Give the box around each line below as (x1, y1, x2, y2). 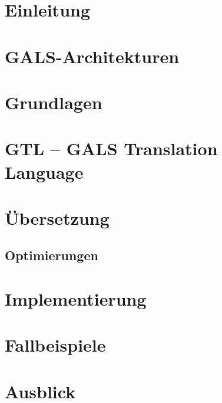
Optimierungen (5, 246, 98, 264)
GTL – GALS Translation (5, 136, 218, 160)
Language (5, 159, 84, 184)
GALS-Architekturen (5, 44, 180, 68)
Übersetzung (5, 205, 110, 230)
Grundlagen (5, 90, 102, 114)
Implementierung (5, 287, 147, 311)
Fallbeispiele (5, 333, 106, 357)
